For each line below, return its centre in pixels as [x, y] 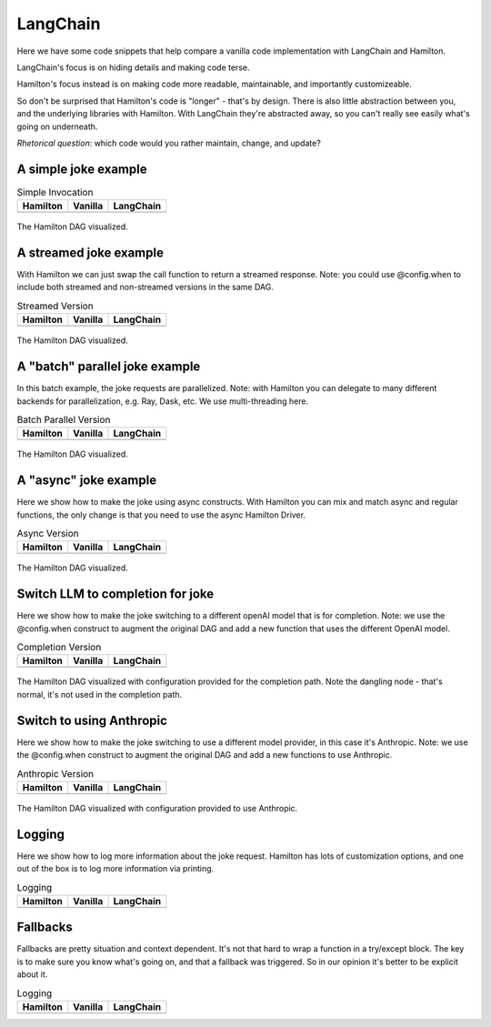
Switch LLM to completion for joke [115, 594]
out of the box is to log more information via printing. [115, 869]
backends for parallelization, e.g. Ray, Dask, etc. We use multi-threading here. [163, 401]
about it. [32, 974]
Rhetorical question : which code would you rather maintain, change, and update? [169, 143]
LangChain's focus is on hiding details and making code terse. [133, 67]
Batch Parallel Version [64, 420]
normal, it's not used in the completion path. [100, 694]
